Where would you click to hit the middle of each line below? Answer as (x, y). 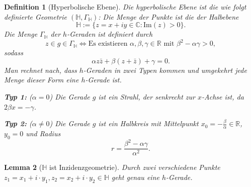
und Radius (43, 133)
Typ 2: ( (18, 123)
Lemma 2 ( (23, 167)
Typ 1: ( (18, 97)
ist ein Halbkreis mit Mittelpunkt (148, 123)
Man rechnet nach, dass (40, 70)
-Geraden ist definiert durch (110, 34)
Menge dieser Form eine (41, 80)
